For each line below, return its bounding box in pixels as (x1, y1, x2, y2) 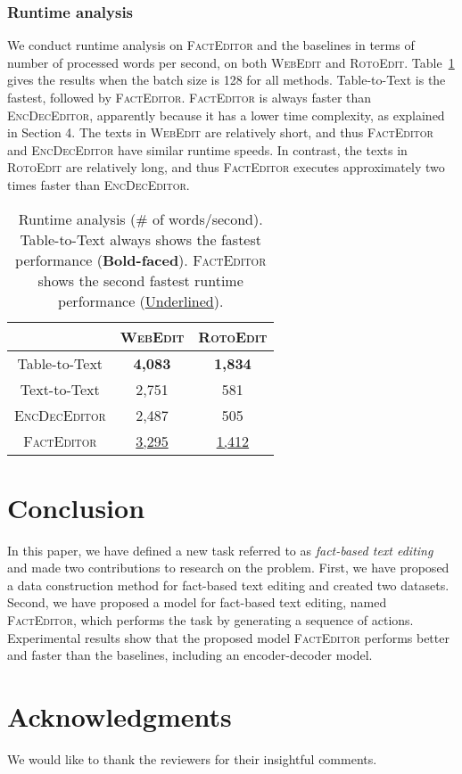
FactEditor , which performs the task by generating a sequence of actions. (7, 611, 414, 630)
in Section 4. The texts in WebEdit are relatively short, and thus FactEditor (7, 123, 433, 142)
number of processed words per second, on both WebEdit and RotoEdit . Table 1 (7, 53, 455, 71)
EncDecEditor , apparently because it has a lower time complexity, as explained (7, 105, 445, 124)
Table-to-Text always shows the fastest (20, 228, 261, 250)
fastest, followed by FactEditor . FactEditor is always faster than (7, 88, 372, 106)
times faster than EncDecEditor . (7, 175, 190, 193)
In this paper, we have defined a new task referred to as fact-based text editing (7, 540, 433, 559)
